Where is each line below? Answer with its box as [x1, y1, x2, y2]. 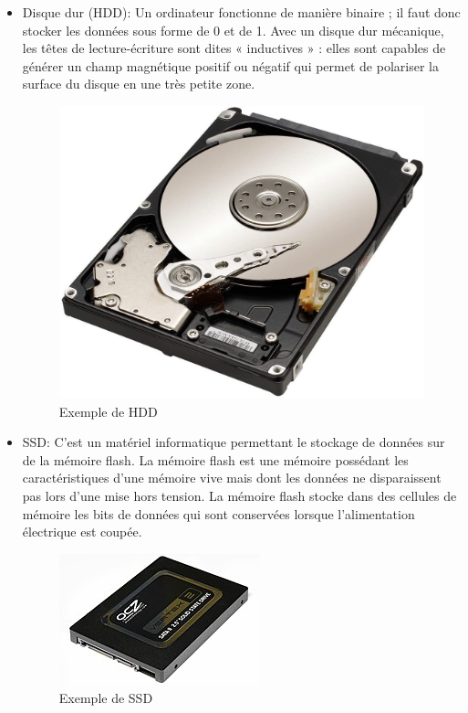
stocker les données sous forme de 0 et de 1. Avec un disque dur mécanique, [22, 20, 444, 39]
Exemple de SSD [58, 688, 153, 708]
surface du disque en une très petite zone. [22, 74, 255, 93]
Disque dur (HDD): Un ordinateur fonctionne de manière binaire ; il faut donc [22, 3, 461, 21]
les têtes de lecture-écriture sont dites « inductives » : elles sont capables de [22, 38, 446, 58]
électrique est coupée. [22, 522, 142, 541]
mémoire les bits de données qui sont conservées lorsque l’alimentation [22, 504, 415, 523]
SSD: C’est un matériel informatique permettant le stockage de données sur [22, 432, 445, 452]
